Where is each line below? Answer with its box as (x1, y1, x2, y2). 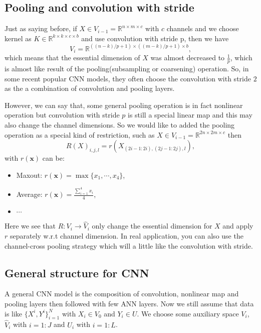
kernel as (5, 33, 32, 43)
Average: (16, 189, 43, 199)
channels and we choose (166, 23, 239, 34)
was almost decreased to (150, 52, 225, 63)
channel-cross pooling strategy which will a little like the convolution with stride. (5, 240, 253, 251)
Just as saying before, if (5, 23, 77, 34)
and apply (222, 220, 253, 231)
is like (5, 308, 23, 318)
